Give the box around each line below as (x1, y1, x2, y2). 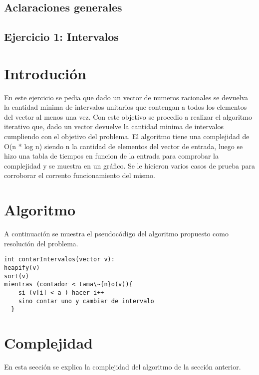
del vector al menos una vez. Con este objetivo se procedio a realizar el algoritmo (4, 111, 252, 122)
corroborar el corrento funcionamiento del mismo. (4, 170, 155, 181)
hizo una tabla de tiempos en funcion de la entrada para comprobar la (4, 151, 219, 161)
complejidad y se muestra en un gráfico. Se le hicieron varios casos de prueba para (4, 160, 256, 171)
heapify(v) (4, 264, 40, 271)
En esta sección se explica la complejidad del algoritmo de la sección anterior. (4, 362, 241, 372)
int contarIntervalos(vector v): (4, 256, 115, 263)
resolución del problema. (4, 238, 78, 248)
